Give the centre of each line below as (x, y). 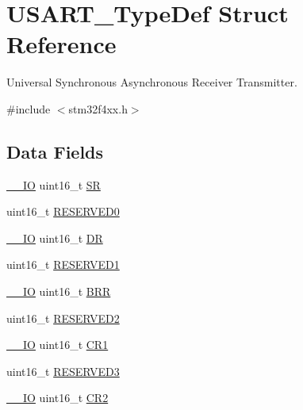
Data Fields (55, 151)
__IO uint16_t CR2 (58, 398)
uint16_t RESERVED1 (63, 264)
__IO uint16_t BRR (59, 291)
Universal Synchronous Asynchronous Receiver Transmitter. (152, 82)
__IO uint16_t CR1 (58, 345)
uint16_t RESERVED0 (63, 211)
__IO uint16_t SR (54, 184)
